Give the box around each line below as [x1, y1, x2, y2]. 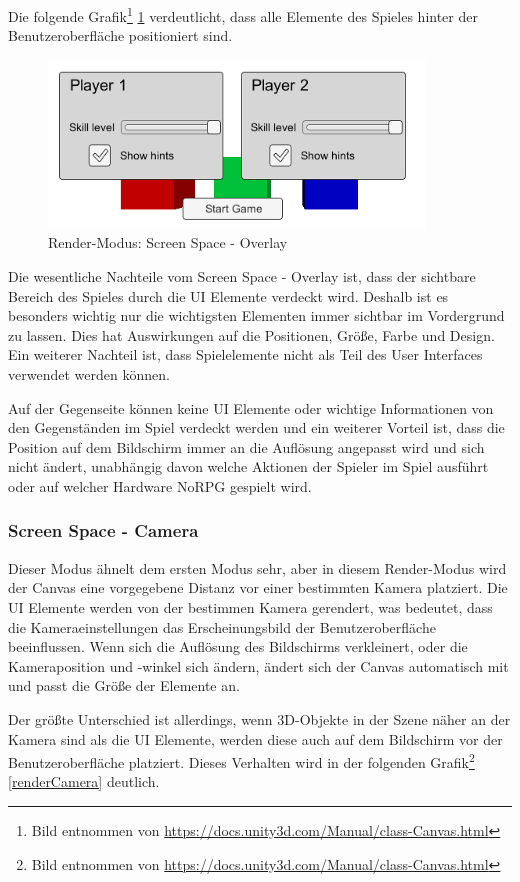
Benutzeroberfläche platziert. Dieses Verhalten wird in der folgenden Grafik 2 [8, 749, 475, 772]
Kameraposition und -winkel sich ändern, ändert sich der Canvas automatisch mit [8, 655, 509, 676]
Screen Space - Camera [8, 518, 199, 543]
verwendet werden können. [8, 364, 170, 384]
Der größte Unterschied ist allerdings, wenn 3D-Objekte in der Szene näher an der [8, 708, 511, 729]
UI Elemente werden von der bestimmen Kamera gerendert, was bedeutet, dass [8, 596, 493, 617]
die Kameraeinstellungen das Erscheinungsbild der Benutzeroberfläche [8, 616, 436, 637]
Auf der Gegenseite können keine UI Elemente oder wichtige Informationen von [8, 397, 494, 418]
